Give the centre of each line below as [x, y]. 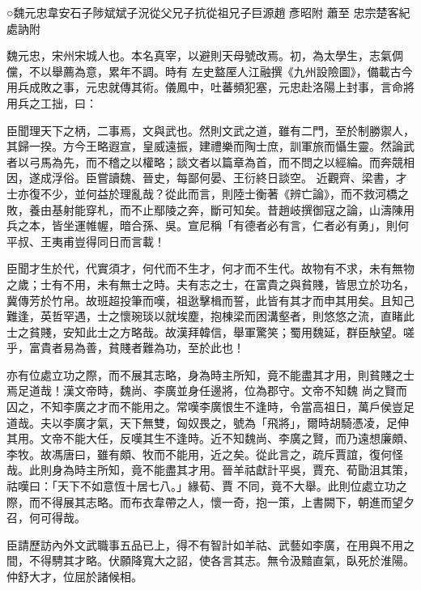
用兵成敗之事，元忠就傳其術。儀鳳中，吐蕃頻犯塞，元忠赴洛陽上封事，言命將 [210, 87]
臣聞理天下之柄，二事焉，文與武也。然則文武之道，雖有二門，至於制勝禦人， [210, 130]
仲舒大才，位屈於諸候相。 [74, 576]
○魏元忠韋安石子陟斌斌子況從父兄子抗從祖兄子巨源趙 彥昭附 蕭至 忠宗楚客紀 [208, 12]
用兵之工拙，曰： [52, 102]
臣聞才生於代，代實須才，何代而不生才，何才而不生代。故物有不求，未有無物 [210, 268]
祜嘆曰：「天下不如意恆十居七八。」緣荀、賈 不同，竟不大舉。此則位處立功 [201, 486]
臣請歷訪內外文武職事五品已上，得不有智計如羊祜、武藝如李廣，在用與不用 [205, 544]
